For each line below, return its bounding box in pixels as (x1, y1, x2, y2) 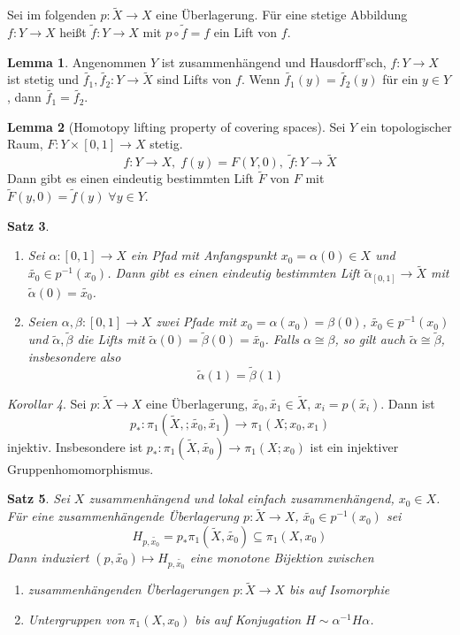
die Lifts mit (77, 330, 145, 348)
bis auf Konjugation (195, 609, 302, 628)
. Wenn (241, 70, 280, 88)
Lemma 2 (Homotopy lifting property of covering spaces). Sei (7, 117, 346, 135)
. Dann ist (380, 394, 435, 412)
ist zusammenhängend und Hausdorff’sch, (161, 52, 387, 71)
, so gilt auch (334, 330, 405, 348)
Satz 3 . (7, 216, 50, 234)
